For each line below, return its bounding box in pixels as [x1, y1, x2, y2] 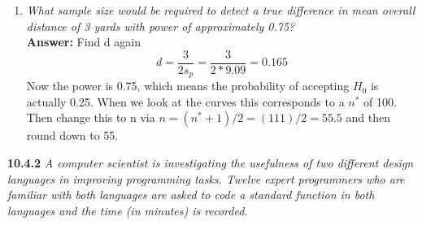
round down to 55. [26, 127, 119, 144]
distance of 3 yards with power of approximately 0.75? [26, 17, 295, 34]
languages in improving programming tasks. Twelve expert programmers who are [7, 170, 405, 187]
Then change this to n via [26, 109, 155, 126]
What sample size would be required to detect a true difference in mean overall [26, 2, 415, 18]
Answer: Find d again [26, 33, 141, 50]
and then [346, 109, 390, 126]
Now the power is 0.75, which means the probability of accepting [26, 77, 350, 94]
